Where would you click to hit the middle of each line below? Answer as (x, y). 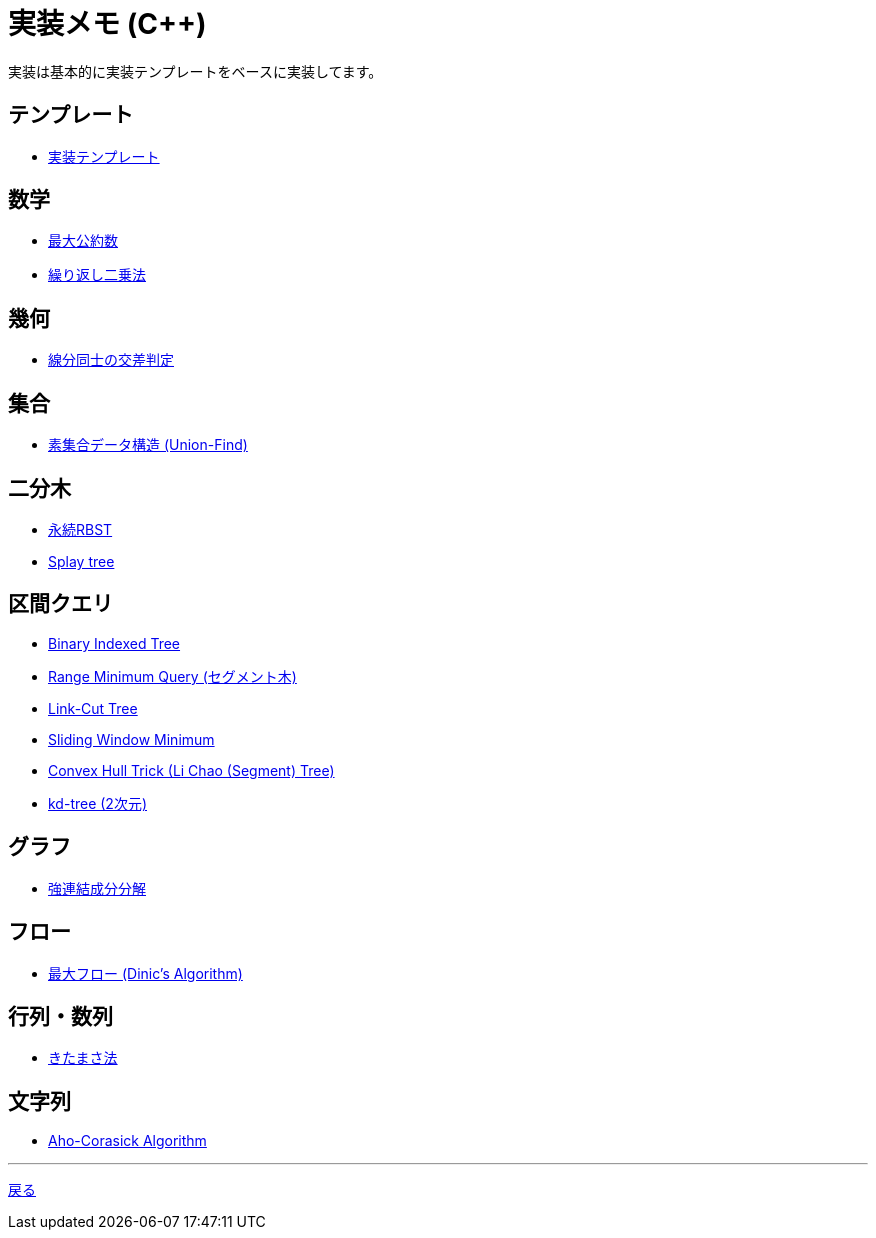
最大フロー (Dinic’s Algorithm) (145, 973)
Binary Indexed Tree (114, 643)
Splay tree (81, 561)
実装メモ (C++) (107, 24)
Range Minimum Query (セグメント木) (172, 676)
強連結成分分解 (97, 888)
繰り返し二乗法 (97, 275)
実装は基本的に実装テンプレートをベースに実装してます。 (195, 71)
